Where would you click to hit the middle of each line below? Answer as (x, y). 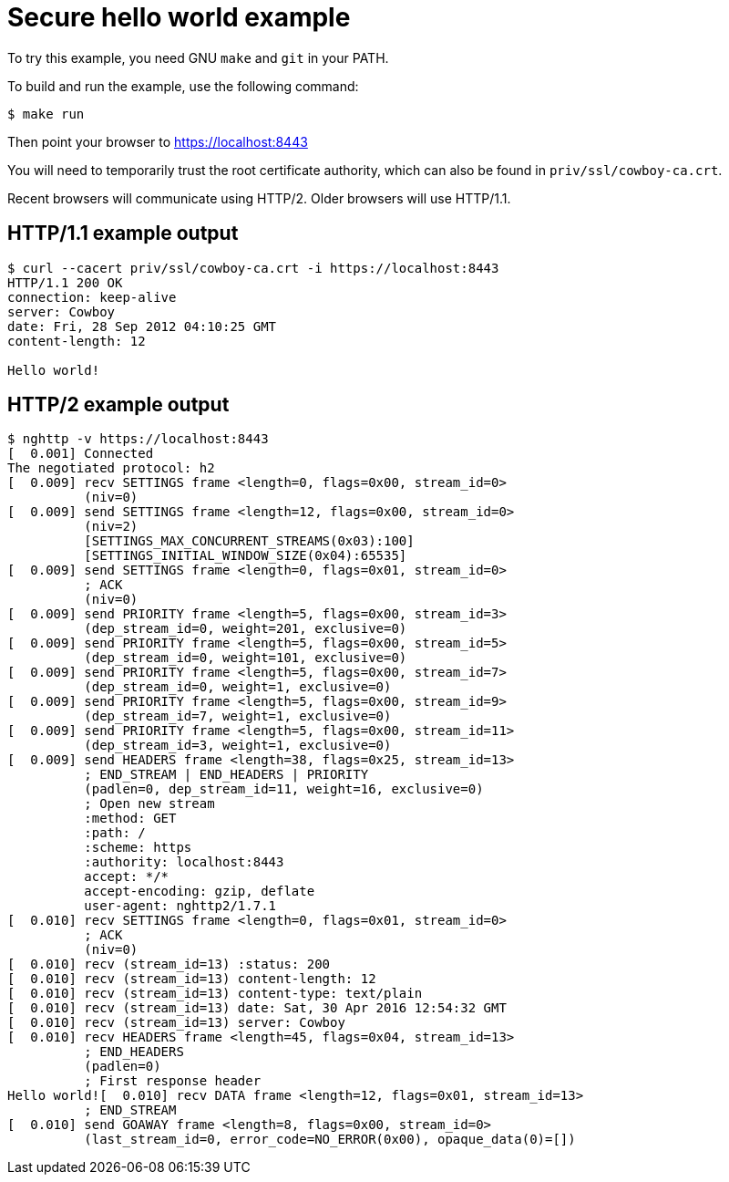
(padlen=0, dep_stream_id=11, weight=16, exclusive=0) (284, 789)
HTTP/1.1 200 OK (65, 282)
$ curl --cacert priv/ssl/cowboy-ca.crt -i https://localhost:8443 (253, 268)
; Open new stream (149, 804)
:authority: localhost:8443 (184, 862)
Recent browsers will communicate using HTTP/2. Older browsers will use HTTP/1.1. (259, 198)
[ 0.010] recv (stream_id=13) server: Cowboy (176, 1023)
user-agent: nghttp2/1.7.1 (180, 906)
